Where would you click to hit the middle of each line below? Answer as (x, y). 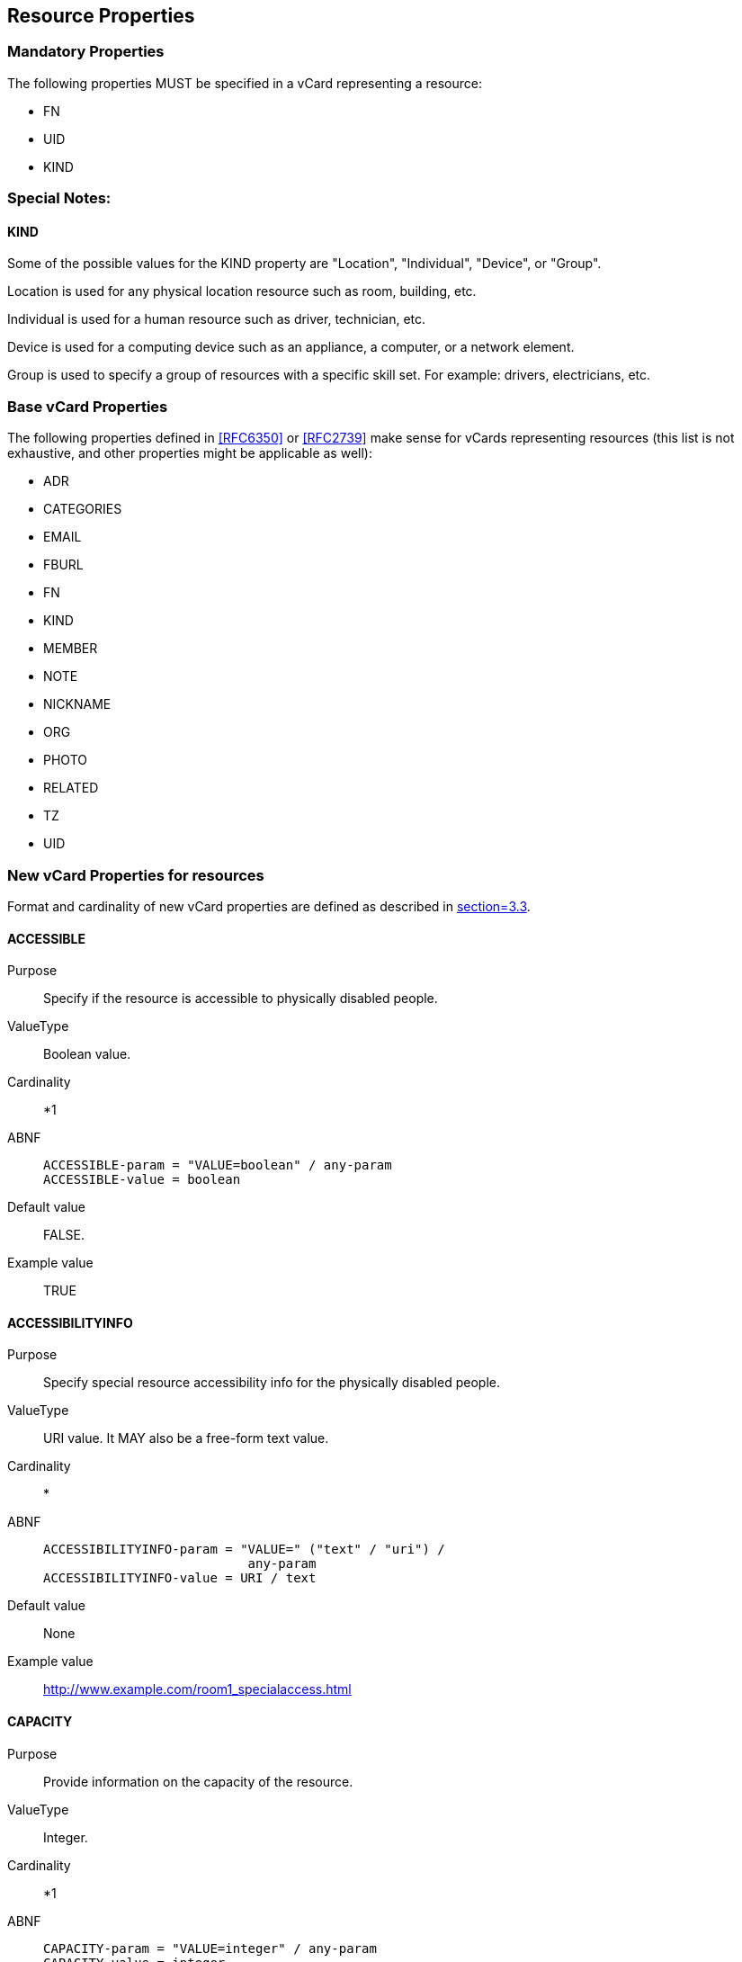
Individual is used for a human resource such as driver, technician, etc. (217, 319)
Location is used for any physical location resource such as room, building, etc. (242, 291)
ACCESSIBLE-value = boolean (142, 1180)
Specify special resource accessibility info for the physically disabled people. (272, 1383)
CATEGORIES (83, 509)
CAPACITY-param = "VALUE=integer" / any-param (210, 1948)
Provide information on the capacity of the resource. (198, 1781)
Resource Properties (101, 16)
